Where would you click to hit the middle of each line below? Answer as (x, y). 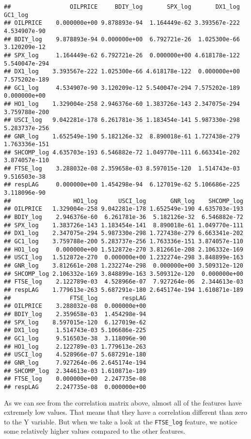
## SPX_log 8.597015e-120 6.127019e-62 (75, 322)
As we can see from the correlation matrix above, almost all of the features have (123, 402)
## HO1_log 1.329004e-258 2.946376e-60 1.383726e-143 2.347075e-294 (122, 104)
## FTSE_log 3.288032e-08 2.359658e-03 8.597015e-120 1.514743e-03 (122, 169)
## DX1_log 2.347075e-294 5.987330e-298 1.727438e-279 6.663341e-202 (124, 233)
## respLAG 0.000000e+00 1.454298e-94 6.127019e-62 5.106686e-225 (122, 185)
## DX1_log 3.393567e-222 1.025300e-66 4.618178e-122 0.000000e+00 (122, 72)
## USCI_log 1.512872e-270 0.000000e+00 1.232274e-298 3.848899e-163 (124, 258)
